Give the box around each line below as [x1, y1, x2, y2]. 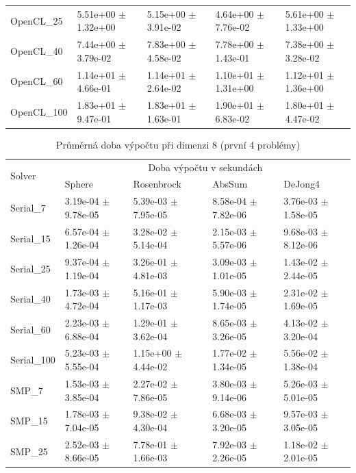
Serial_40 [10, 292, 51, 306]
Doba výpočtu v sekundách [148, 159, 263, 174]
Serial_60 [10, 322, 51, 336]
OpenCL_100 [10, 104, 68, 118]
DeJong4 [283, 177, 320, 191]
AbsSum [212, 177, 248, 191]
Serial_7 [10, 201, 46, 215]
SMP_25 [10, 444, 48, 458]
